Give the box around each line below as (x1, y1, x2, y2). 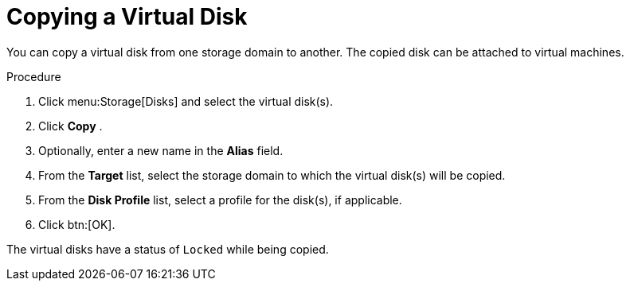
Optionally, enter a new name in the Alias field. (38, 143, 284, 157)
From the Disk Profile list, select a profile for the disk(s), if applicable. (38, 192, 402, 207)
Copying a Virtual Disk (6, 3, 248, 30)
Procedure (6, 69, 61, 83)
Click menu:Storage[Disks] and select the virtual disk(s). (38, 94, 334, 108)
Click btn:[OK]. (38, 217, 115, 231)
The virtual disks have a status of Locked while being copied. (6, 242, 329, 256)
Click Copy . (38, 118, 103, 133)
